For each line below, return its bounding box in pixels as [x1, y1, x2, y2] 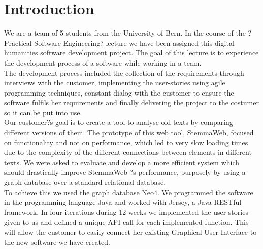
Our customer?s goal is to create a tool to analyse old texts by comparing [4, 117, 233, 128]
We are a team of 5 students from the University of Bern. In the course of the [4, 27, 246, 38]
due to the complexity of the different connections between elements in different [4, 147, 252, 158]
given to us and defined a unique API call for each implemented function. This [4, 216, 249, 227]
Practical [4, 37, 32, 48]
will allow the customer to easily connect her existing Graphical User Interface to [4, 227, 257, 237]
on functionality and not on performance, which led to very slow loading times [4, 137, 248, 147]
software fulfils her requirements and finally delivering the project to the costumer [4, 97, 259, 108]
